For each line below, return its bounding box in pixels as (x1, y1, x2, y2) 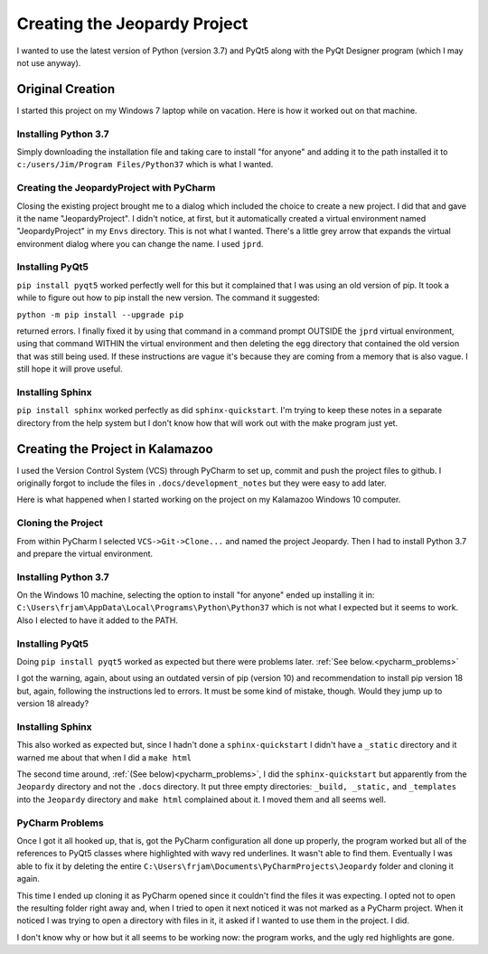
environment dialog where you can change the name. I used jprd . (16, 238, 264, 249)
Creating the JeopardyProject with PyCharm (16, 182, 216, 194)
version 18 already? (16, 698, 89, 709)
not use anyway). (16, 57, 81, 68)
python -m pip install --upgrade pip (16, 309, 184, 320)
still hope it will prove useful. (16, 364, 124, 374)
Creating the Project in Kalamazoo (16, 441, 213, 457)
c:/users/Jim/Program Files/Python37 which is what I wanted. (16, 159, 274, 170)
